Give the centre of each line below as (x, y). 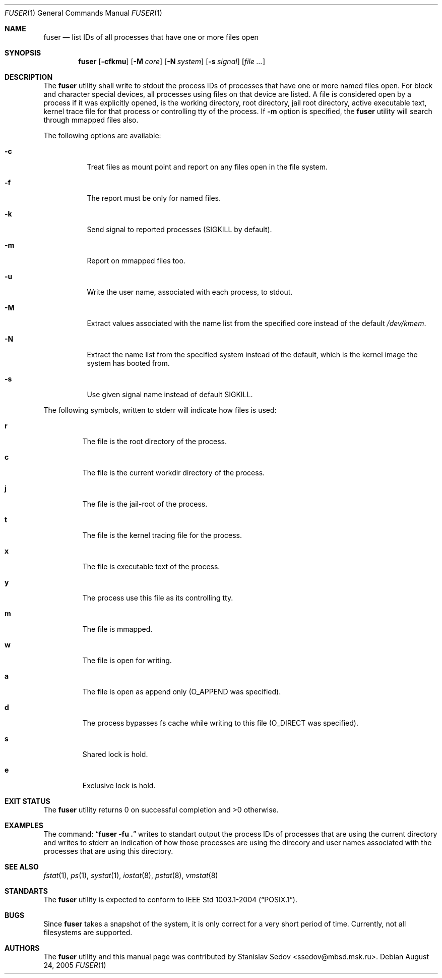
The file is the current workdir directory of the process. (174, 473)
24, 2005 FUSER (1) (75, 965)
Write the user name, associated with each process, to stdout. (190, 292)
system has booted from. (128, 363)
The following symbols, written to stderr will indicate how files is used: (160, 410)
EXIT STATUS (27, 801)
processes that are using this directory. (108, 851)
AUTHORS (22, 948)
